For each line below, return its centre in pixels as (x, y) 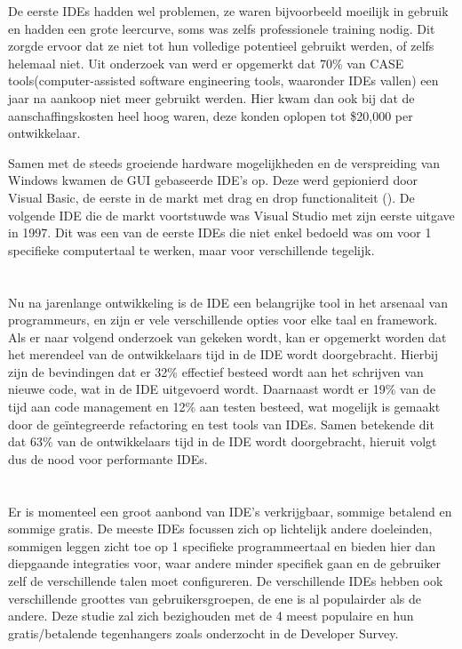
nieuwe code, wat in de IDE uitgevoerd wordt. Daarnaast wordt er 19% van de (222, 389)
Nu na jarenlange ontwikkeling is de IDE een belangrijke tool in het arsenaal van (228, 302)
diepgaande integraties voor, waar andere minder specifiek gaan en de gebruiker (224, 563)
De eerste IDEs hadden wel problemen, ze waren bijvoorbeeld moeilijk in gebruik (228, 11)
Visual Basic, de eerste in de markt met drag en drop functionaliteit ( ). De (211, 197)
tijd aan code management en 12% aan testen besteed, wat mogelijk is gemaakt (224, 407)
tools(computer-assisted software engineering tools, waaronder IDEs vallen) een (223, 80)
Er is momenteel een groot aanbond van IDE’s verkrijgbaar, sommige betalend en (230, 511)
